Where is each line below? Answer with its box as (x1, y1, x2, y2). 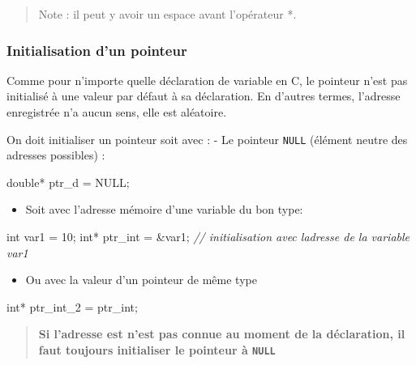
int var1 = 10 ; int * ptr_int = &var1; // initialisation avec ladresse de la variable (6, 228, 410, 245)
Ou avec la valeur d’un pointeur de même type (25, 271, 257, 288)
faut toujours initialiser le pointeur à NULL (38, 342, 276, 358)
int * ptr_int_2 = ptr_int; (6, 298, 138, 315)
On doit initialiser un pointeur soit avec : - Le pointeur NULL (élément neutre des (6, 130, 408, 147)
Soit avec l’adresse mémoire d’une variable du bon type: (25, 201, 303, 218)
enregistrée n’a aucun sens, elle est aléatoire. (6, 104, 227, 120)
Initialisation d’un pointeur (6, 40, 187, 60)
